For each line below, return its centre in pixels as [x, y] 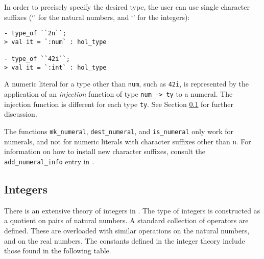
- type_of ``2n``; [35, 34]
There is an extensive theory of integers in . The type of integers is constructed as [132, 210]
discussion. [21, 114]
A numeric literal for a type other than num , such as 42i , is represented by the [127, 84]
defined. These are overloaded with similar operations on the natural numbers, [127, 230]
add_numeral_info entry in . [49, 161]
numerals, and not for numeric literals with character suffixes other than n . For [128, 141]
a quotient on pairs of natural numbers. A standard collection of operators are [126, 220]
